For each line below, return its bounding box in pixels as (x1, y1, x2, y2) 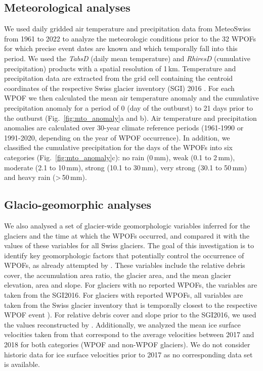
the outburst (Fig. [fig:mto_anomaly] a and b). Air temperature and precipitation (4, 112, 257, 123)
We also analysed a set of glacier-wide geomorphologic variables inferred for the (4, 220, 250, 230)
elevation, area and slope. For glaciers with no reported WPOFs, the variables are (4, 280, 257, 290)
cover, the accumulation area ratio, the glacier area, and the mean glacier (4, 269, 231, 280)
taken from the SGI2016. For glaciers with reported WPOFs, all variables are (4, 290, 243, 300)
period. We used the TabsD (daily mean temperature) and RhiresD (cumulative (4, 53, 250, 63)
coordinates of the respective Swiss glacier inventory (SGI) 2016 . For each (4, 82, 235, 93)
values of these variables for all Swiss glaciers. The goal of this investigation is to (4, 240, 254, 251)
